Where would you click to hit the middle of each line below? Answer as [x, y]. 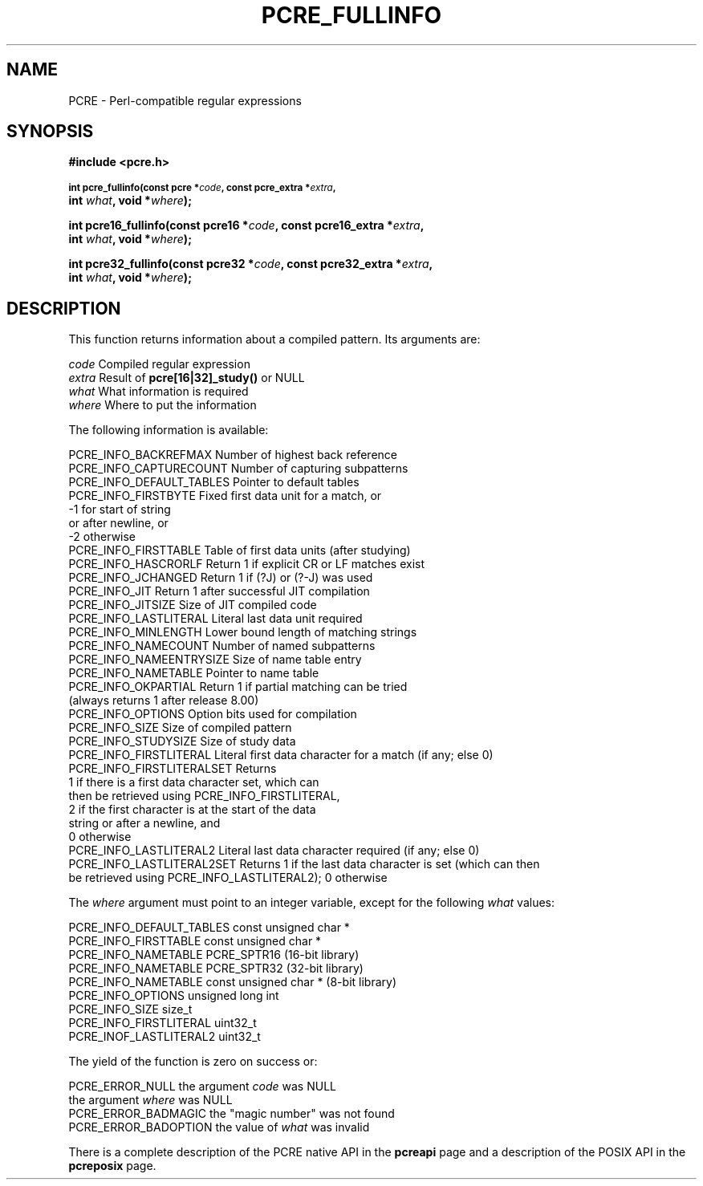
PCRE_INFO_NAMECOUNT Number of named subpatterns [222, 646]
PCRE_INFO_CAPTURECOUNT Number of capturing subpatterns [238, 469]
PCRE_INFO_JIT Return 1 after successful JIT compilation [219, 591]
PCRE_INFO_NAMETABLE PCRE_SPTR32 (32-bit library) [216, 969]
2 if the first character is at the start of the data [192, 810]
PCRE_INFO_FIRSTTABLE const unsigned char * [195, 941]
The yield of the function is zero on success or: [193, 1062]
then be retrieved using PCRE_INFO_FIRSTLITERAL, [204, 796]
